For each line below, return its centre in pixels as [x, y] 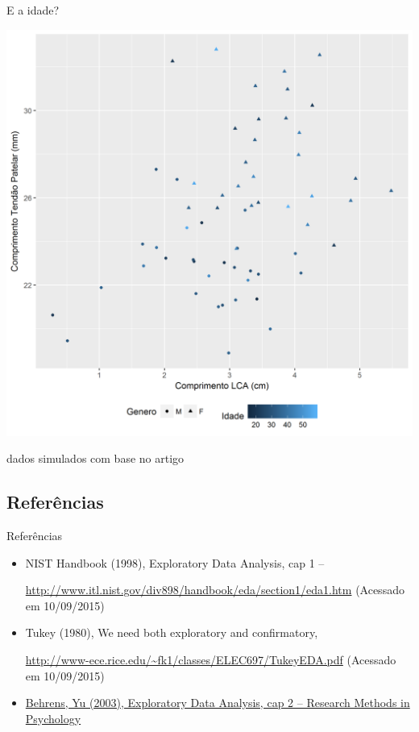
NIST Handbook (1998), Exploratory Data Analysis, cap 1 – [175, 562]
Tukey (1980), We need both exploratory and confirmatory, [172, 632]
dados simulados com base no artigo [95, 458]
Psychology [53, 718]
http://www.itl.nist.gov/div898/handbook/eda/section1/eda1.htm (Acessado [215, 590]
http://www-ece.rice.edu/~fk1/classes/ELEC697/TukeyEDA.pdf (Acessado [211, 659]
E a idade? [33, 10]
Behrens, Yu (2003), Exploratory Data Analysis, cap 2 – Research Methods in [218, 703]
